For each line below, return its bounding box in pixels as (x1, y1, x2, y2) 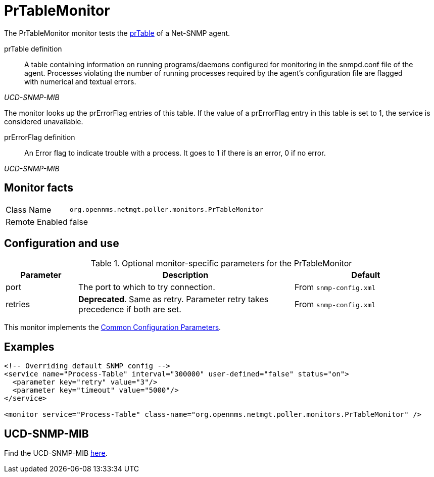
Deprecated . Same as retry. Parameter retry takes (78, 294, 269, 305)
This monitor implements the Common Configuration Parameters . (4, 323, 221, 332)
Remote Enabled (6, 216, 68, 227)
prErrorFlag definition (4, 132, 75, 141)
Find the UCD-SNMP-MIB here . (4, 449, 108, 458)
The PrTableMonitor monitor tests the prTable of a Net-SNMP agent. (4, 28, 230, 37)
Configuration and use (4, 237, 119, 250)
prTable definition (4, 44, 62, 53)
